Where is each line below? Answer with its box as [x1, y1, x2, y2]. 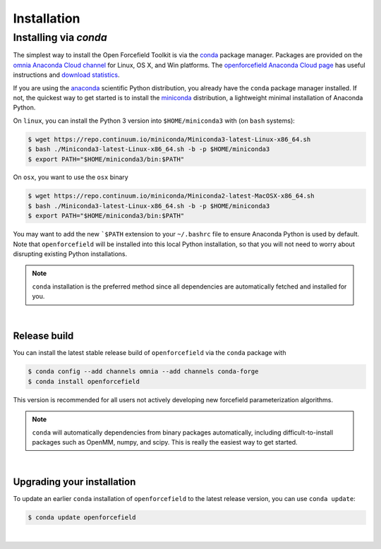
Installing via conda [13, 31, 107, 44]
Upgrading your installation [13, 476, 136, 488]
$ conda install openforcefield [28, 378, 140, 385]
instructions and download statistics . [13, 71, 120, 79]
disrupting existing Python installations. [13, 250, 128, 258]
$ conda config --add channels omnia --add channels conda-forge [28, 368, 259, 375]
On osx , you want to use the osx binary [13, 173, 128, 181]
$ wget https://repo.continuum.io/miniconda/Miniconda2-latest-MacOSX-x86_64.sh [28, 192, 315, 200]
